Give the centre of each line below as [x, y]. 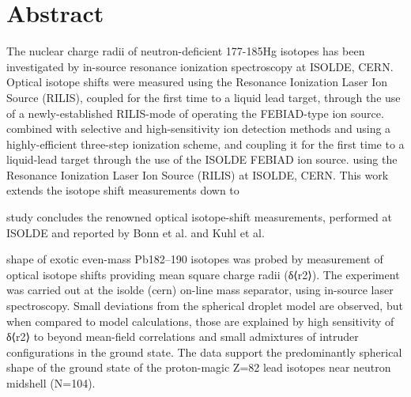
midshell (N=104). [51, 383]
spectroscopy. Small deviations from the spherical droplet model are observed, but [205, 306]
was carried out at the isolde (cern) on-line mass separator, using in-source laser [200, 290]
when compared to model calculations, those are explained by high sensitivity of [200, 321]
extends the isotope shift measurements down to [123, 190]
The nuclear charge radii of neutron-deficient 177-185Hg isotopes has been [186, 51]
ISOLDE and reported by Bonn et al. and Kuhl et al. [136, 232]
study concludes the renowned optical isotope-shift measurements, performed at [199, 217]
